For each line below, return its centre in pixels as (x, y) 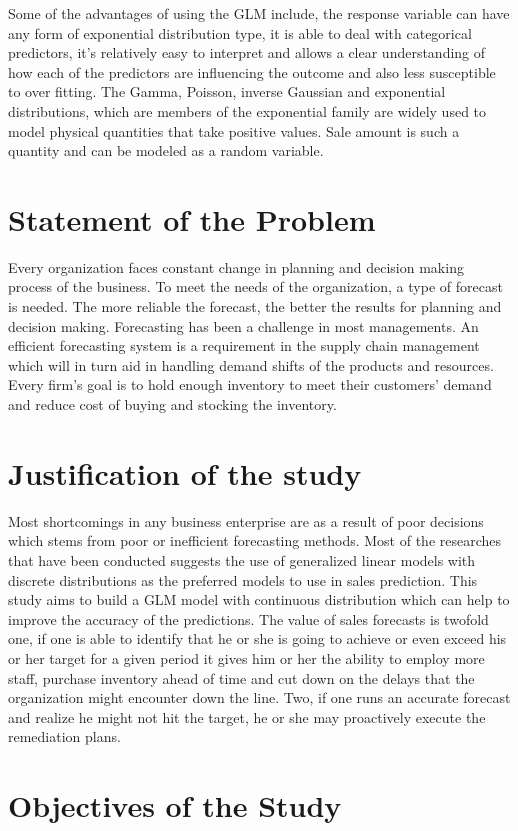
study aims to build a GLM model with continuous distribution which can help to (259, 599)
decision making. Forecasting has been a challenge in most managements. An (243, 325)
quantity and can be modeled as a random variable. (166, 150)
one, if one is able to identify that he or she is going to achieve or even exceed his (257, 638)
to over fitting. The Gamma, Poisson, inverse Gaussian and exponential (227, 91)
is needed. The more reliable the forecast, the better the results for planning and (255, 306)
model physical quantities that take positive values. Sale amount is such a (234, 130)
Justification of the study (185, 472)
